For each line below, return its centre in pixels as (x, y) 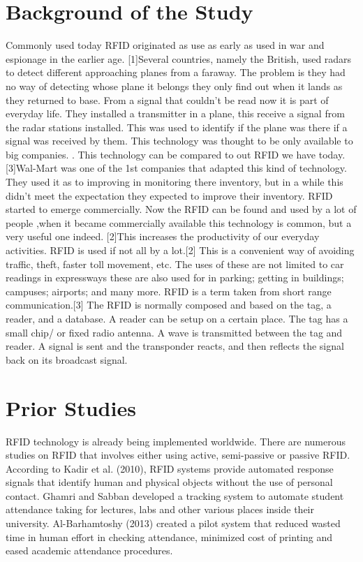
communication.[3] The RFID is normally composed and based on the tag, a (169, 305)
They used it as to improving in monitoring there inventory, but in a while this (175, 182)
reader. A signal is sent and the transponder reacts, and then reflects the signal (175, 346)
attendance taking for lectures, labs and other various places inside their (160, 509)
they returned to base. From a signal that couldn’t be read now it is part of (167, 99)
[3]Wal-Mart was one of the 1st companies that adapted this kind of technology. (176, 168)
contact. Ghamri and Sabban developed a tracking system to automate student (175, 495)
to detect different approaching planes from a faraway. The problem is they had (176, 72)
